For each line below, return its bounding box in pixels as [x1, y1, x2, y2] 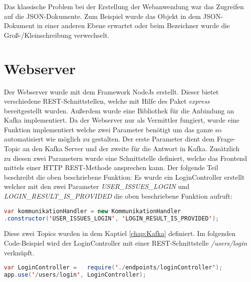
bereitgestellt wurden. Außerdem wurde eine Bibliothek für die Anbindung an [4, 105, 234, 115]
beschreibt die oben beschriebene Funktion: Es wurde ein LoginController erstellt [4, 172, 245, 182]
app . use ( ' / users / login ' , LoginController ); [4, 271, 146, 279]
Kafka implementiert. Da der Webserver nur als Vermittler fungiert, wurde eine [4, 115, 240, 125]
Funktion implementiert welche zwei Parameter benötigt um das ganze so [4, 124, 222, 134]
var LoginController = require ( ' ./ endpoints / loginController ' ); [4, 264, 223, 271]
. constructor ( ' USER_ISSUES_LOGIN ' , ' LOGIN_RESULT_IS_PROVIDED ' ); [4, 215, 219, 222]
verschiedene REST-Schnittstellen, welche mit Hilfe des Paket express [4, 96, 210, 106]
